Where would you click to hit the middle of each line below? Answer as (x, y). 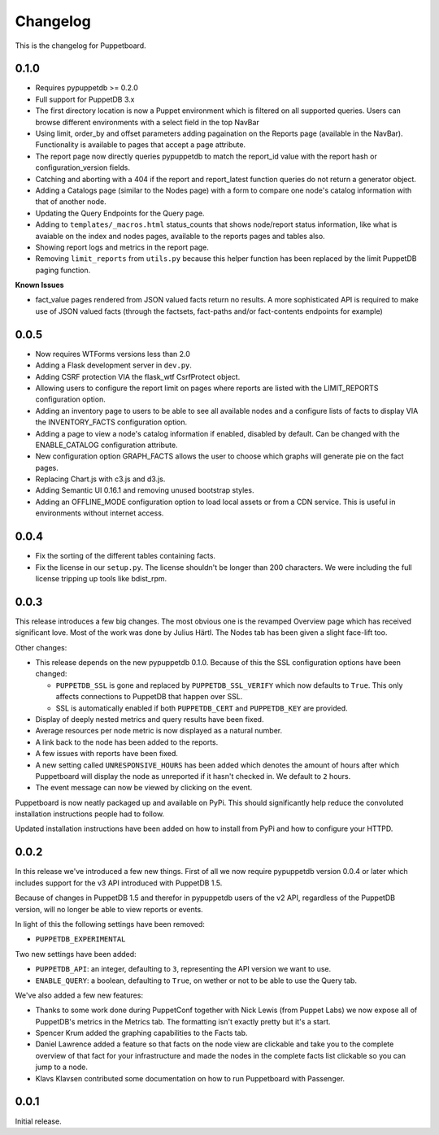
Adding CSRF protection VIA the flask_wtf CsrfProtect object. (138, 376)
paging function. (63, 270)
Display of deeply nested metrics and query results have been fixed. (150, 719)
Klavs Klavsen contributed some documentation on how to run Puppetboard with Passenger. (190, 1078)
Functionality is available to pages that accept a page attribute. (141, 145)
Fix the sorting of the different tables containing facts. (125, 556)
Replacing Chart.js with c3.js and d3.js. (100, 479)
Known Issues (39, 285)
